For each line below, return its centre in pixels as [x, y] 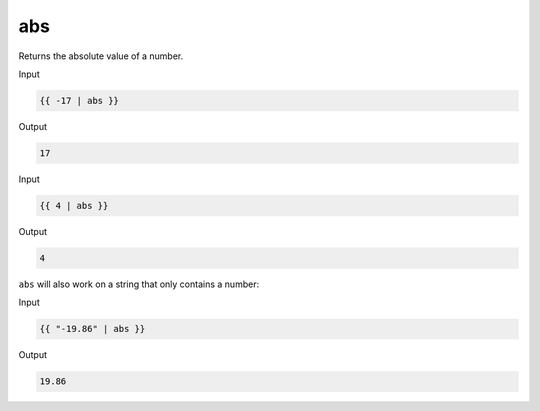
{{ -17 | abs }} [79, 100]
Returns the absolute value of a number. [101, 56]
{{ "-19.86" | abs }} [92, 329]
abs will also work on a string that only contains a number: [139, 284]
